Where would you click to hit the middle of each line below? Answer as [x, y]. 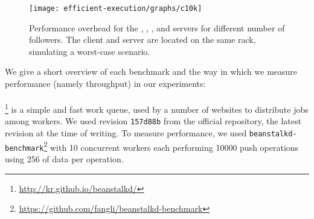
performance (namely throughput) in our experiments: [105, 84]
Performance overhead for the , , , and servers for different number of [157, 27]
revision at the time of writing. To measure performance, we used [126, 133]
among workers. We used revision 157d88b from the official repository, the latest [153, 121]
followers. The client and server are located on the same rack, [143, 40]
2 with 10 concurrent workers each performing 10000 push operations [171, 146]
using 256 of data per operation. [64, 159]
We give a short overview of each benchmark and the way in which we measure [151, 71]
